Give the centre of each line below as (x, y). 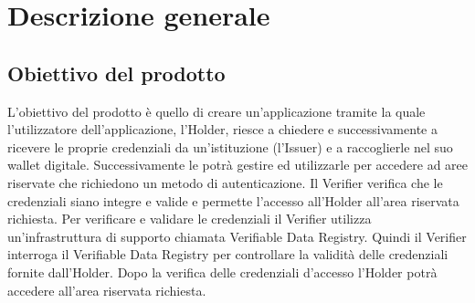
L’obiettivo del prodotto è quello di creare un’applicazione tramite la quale (216, 111)
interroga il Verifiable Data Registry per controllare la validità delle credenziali (228, 254)
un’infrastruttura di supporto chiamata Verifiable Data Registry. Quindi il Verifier (237, 236)
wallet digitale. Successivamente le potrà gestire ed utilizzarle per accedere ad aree (237, 165)
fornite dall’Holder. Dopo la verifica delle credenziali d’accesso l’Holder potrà (222, 272)
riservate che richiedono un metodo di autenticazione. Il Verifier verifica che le (225, 182)
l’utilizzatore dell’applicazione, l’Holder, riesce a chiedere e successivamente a (222, 129)
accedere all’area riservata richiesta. (107, 290)
